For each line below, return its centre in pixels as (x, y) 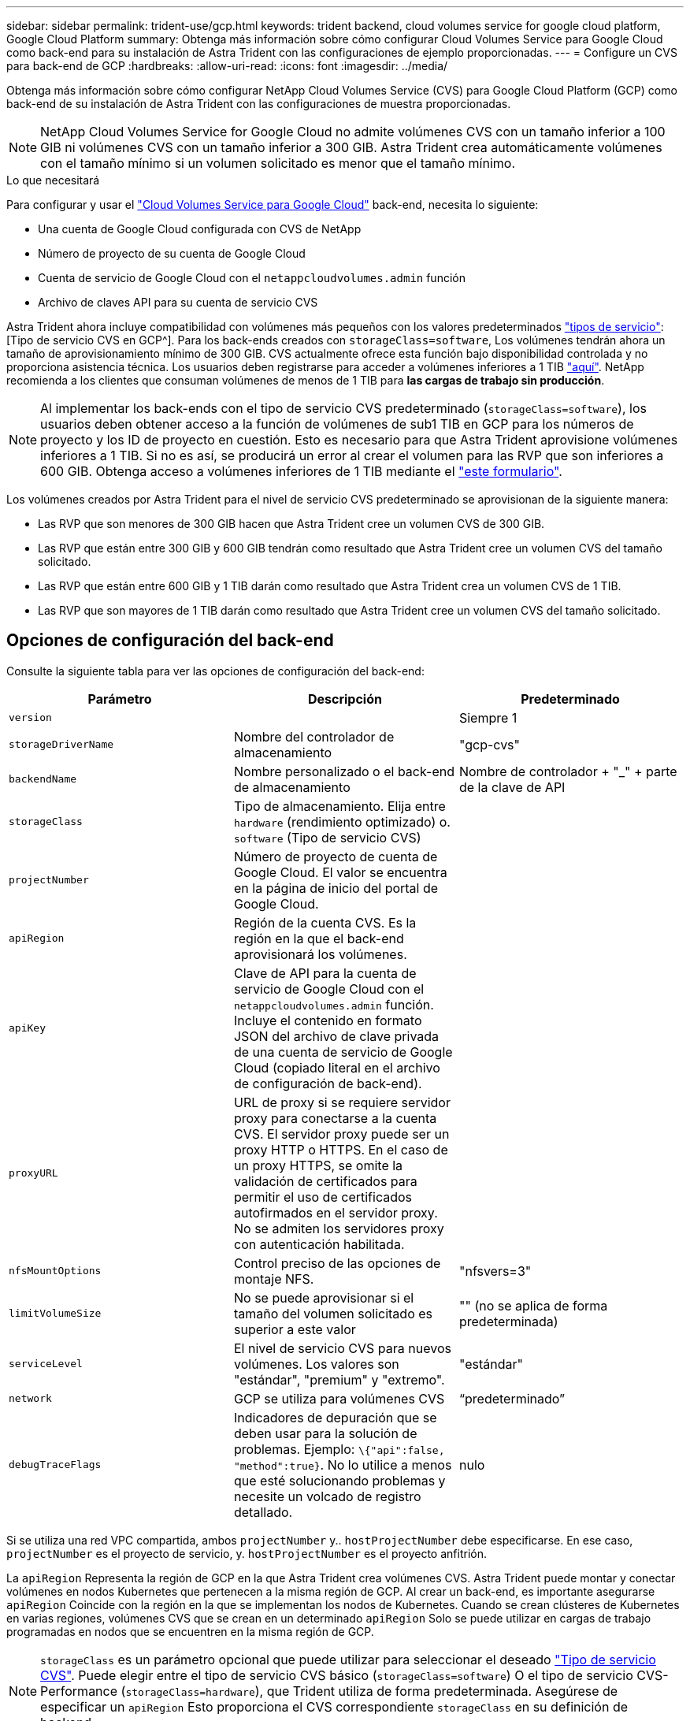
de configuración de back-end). (328, 1083)
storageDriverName (61, 745)
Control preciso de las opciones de (337, 1263)
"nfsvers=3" (495, 1271)
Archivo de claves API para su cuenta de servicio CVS (178, 302)
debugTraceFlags (55, 1465)
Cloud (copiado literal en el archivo (337, 1067)
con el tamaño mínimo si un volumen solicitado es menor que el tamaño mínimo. (278, 163)
